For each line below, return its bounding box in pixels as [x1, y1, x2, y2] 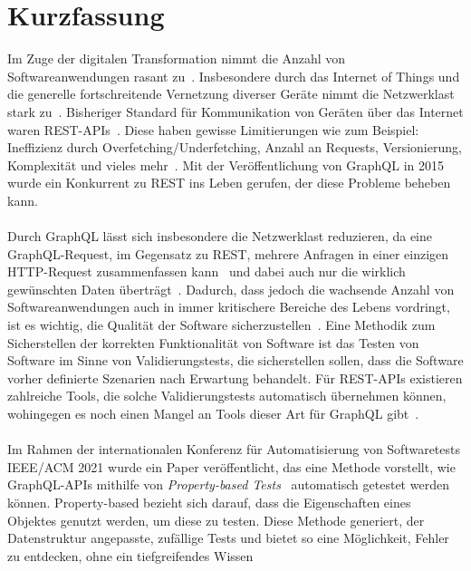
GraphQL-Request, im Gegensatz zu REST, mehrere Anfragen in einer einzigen [7, 244, 449, 263]
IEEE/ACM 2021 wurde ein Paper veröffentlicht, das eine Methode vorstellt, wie [7, 457, 456, 476]
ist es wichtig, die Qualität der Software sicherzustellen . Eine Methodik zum [7, 315, 436, 334]
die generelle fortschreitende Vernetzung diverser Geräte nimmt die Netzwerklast [7, 84, 455, 103]
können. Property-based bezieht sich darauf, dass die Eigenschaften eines [7, 492, 411, 511]
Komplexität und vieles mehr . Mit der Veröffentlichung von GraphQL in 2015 [7, 155, 445, 174]
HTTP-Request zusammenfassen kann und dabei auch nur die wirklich [7, 262, 406, 281]
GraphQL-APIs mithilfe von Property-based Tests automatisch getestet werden [7, 475, 449, 494]
